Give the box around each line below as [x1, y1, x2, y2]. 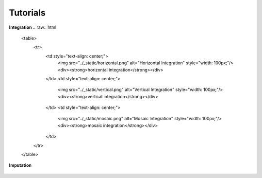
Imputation [9, 162, 32, 168]
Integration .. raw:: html [9, 24, 57, 30]
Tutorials [9, 7, 46, 18]
